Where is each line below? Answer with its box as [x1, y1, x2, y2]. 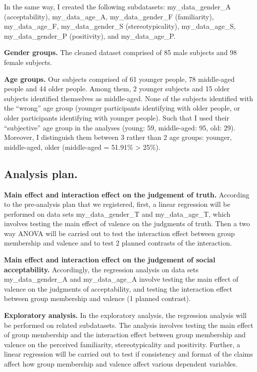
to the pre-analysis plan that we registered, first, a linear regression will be [4, 199, 230, 209]
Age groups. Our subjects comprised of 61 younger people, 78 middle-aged [4, 73, 235, 84]
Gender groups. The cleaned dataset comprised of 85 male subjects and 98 [4, 47, 237, 58]
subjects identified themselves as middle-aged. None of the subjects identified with [4, 93, 253, 103]
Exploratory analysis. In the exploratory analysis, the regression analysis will [4, 310, 247, 320]
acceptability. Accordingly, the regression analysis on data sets [4, 264, 199, 274]
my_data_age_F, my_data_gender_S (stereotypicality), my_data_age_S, [4, 21, 236, 31]
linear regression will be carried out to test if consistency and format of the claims [4, 349, 253, 359]
